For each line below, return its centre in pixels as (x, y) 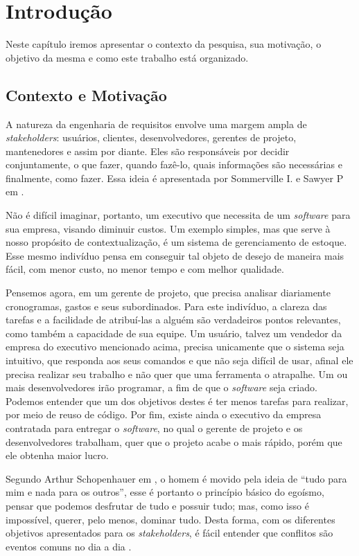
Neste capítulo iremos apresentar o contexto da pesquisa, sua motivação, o (164, 44)
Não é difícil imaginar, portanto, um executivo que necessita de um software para (178, 215)
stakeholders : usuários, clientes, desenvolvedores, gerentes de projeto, (151, 137)
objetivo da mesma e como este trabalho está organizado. (127, 57)
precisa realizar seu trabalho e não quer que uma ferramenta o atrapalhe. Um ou (177, 374)
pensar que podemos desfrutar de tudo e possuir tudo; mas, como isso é (157, 505)
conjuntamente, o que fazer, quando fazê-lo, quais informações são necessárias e (174, 164)
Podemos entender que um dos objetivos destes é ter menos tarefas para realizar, (177, 401)
